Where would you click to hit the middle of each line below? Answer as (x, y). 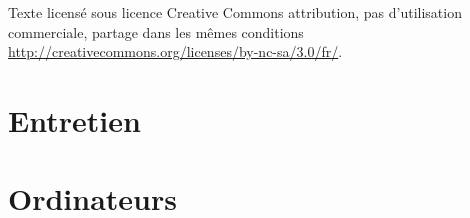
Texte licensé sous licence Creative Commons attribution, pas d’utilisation (235, 12)
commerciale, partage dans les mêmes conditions (156, 31)
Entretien (74, 119)
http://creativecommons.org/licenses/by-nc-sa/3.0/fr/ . (175, 51)
